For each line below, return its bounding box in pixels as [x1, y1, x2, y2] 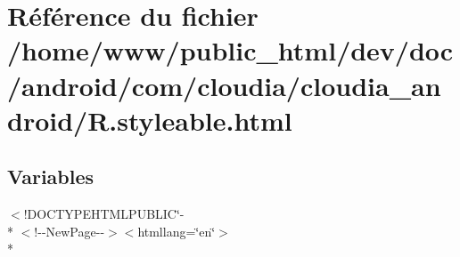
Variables [7, 163, 94, 190]
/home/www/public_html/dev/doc [7, 32, 454, 68]
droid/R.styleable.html [7, 101, 292, 138]
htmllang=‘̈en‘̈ [137, 221, 216, 240]
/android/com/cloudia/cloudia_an [7, 67, 441, 103]
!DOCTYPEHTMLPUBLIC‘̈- [23, 205, 185, 223]
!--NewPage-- [34, 221, 105, 240]
